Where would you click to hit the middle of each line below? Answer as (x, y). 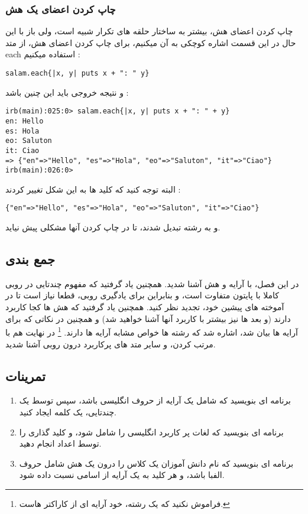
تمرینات (25, 375)
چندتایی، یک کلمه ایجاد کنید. (68, 411)
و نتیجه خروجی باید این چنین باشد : (67, 92)
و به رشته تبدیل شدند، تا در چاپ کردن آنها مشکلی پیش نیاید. (113, 227)
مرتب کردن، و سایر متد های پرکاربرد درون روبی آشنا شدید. (111, 344)
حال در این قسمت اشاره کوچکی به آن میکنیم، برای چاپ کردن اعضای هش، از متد (151, 42)
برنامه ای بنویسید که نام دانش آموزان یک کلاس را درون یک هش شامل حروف (156, 463)
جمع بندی (30, 259)
